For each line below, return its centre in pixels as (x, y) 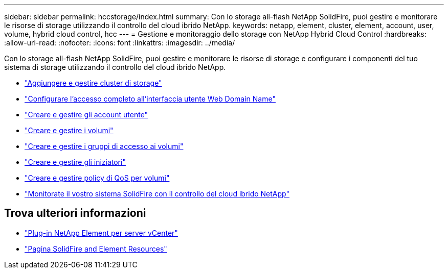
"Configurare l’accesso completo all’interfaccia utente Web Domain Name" (150, 99)
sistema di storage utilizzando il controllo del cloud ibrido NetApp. (115, 67)
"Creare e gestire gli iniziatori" (75, 162)
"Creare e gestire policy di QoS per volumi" (97, 178)
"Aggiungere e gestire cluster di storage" (93, 83)
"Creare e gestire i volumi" (69, 130)
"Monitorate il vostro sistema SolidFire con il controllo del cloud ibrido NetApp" (157, 194)
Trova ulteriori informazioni (75, 213)
